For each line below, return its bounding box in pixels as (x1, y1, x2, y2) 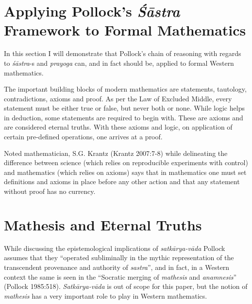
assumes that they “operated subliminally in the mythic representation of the (4, 252, 234, 263)
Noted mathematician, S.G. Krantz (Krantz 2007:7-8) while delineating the (4, 148, 228, 158)
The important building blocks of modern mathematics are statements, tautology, (4, 84, 247, 94)
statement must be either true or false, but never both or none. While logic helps (4, 103, 245, 113)
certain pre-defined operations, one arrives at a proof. (4, 132, 163, 142)
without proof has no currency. (4, 186, 96, 196)
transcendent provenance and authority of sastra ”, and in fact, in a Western (4, 262, 230, 272)
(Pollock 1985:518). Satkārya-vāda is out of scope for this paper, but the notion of (4, 281, 248, 291)
